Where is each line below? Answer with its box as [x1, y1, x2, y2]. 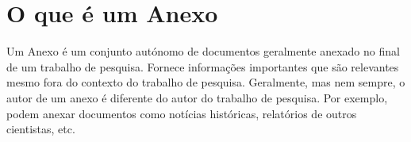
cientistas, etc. [6, 121, 75, 137]
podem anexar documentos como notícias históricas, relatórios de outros [6, 105, 357, 121]
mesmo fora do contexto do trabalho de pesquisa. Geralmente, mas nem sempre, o [6, 74, 405, 90]
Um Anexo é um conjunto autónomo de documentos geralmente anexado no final [6, 43, 400, 59]
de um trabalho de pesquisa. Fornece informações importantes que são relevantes [6, 58, 399, 75]
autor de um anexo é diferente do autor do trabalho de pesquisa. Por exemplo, [6, 89, 388, 106]
